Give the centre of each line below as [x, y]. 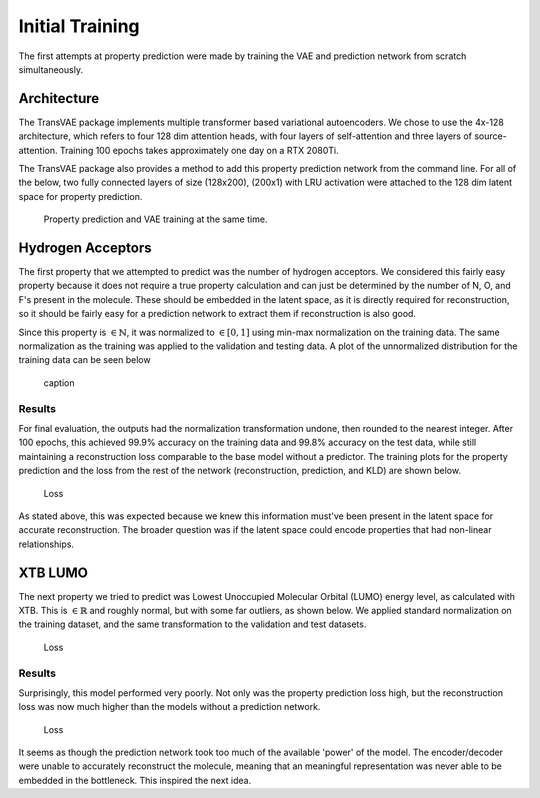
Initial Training [79, 26]
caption [59, 382]
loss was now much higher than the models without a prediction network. [169, 707]
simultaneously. [51, 69]
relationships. [46, 544]
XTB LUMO [53, 572]
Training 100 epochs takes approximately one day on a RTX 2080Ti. [199, 150]
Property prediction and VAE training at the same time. [155, 219]
